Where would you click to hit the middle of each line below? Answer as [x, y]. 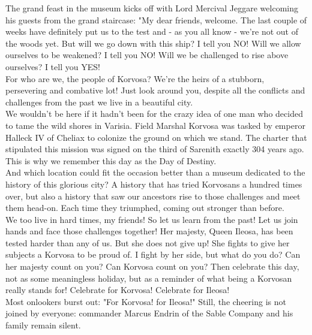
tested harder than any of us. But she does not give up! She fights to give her [148, 242]
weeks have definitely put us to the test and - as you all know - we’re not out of [152, 31]
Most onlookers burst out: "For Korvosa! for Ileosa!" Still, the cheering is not [146, 301]
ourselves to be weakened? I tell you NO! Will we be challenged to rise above [147, 55]
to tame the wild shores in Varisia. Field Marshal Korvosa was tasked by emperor [155, 125]
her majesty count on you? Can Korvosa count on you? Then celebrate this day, [152, 266]
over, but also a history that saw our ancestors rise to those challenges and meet [153, 196]
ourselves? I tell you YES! [53, 66]
